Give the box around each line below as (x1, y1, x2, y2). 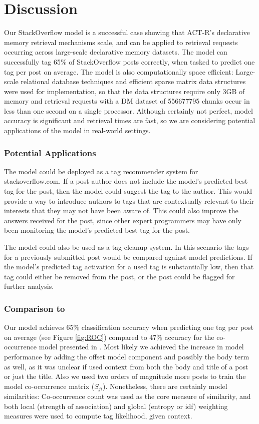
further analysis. (4, 281, 54, 291)
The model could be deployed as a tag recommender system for (4, 166, 198, 176)
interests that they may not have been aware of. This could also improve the (4, 205, 238, 216)
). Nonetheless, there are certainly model (102, 380, 227, 391)
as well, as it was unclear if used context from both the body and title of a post (4, 361, 248, 371)
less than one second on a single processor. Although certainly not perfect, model (4, 105, 253, 116)
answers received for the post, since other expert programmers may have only (4, 215, 241, 225)
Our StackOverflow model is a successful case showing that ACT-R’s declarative (4, 27, 250, 38)
